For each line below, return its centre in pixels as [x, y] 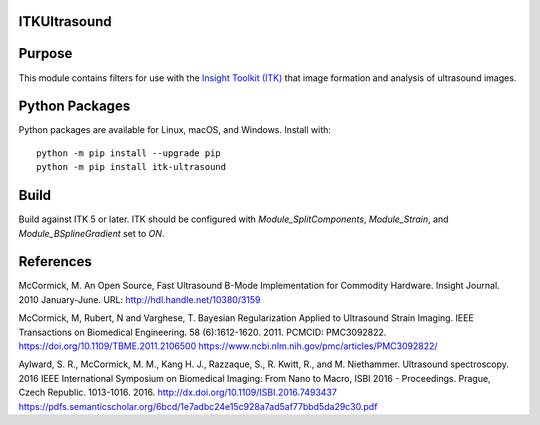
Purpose [45, 53]
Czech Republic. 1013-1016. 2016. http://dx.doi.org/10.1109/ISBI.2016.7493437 [177, 392]
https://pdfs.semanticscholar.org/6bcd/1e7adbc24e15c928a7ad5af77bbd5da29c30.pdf [198, 406]
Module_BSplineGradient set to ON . [91, 233]
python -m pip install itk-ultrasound [131, 167]
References [55, 261]
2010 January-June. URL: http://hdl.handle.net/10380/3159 [139, 299]
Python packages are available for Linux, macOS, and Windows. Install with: [175, 130]
